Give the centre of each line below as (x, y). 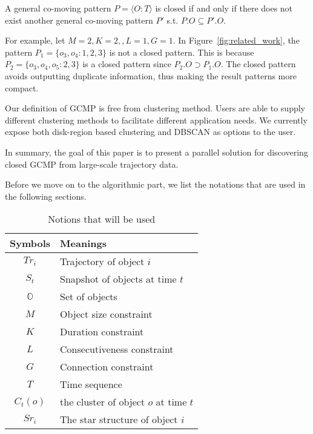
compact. (22, 87)
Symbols (30, 243)
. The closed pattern (258, 64)
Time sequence (91, 384)
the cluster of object (103, 402)
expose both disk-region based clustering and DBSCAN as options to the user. (150, 132)
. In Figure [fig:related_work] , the (236, 40)
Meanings (83, 243)
